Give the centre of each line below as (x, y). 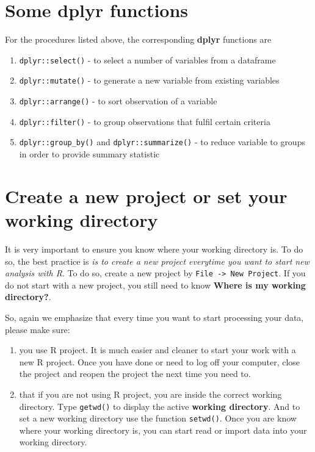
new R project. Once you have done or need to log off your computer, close (160, 361)
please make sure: (38, 329)
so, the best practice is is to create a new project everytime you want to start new (157, 261)
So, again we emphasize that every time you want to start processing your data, (154, 317)
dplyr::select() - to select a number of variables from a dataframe (147, 59)
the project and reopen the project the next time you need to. (135, 374)
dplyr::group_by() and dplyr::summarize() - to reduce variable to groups (162, 142)
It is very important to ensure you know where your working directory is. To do (154, 249)
